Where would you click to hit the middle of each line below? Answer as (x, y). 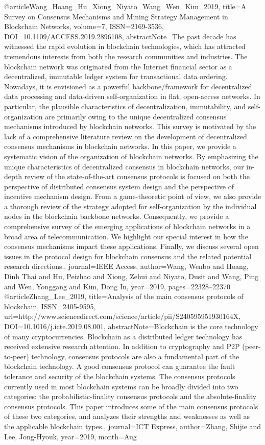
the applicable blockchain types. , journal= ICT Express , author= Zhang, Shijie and (133, 426)
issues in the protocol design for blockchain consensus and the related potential (128, 256)
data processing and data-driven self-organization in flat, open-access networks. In (132, 96)
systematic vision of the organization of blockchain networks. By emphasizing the (131, 156)
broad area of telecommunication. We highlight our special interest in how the (126, 236)
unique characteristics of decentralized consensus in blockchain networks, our (124, 166)
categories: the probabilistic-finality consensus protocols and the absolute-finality (130, 396)
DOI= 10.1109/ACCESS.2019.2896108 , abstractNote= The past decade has (120, 36)
